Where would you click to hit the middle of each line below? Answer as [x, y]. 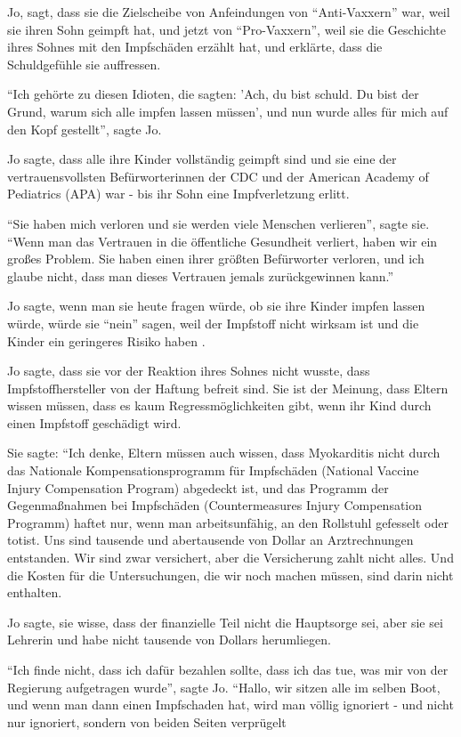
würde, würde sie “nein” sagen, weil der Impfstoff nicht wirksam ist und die [213, 323]
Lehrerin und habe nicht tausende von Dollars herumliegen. [169, 640]
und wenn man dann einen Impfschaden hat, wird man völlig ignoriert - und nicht [230, 705]
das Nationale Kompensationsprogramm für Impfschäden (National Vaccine [213, 470]
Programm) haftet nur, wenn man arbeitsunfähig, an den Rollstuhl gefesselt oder [228, 522]
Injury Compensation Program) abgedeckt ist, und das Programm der [198, 487]
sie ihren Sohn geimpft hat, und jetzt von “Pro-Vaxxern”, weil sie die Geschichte [226, 29]
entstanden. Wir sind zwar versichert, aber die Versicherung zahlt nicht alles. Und [230, 558]
